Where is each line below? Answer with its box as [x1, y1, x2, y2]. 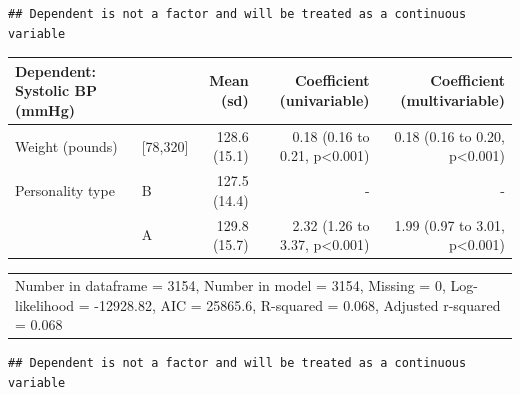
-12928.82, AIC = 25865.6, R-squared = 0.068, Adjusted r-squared [94, 294, 501, 315]
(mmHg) [15, 99, 75, 120]
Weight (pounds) [15, 135, 118, 156]
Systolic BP [15, 80, 98, 101]
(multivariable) [400, 90, 505, 111]
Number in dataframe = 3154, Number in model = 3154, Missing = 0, [15, 275, 446, 296]
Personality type [15, 179, 115, 200]
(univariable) [279, 90, 370, 111]
